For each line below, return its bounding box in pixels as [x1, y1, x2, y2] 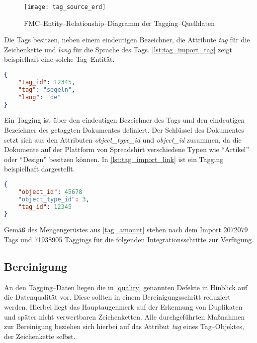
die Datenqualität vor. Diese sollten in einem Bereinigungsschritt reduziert [4, 292, 231, 302]
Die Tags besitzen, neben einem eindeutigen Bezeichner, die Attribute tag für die [4, 34, 250, 45]
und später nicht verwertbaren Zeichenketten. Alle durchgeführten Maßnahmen [4, 311, 245, 322]
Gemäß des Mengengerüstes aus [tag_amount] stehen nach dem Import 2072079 [4, 224, 248, 235]
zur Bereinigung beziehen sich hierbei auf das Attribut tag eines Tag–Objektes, [4, 321, 244, 332]
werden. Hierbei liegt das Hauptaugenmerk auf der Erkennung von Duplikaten [4, 301, 243, 312]
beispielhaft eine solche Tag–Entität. [4, 54, 115, 64]
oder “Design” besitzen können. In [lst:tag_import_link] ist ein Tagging [4, 154, 224, 164]
